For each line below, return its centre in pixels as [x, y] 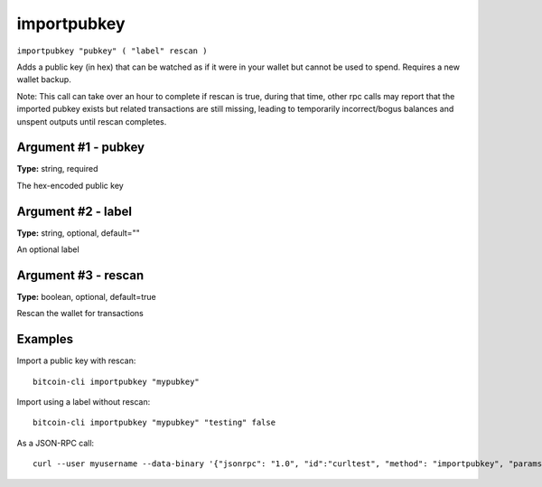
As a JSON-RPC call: [56, 443]
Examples [45, 339]
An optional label [48, 249]
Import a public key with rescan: [76, 361]
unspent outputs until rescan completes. [92, 121]
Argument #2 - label [75, 211]
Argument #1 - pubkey [80, 148]
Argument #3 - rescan [80, 275]
